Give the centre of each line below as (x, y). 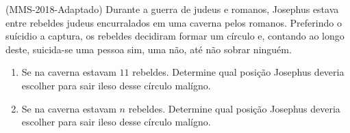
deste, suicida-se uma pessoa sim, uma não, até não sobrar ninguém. (149, 49)
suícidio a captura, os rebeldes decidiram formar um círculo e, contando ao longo (175, 36)
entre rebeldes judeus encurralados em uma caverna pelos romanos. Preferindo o (174, 22)
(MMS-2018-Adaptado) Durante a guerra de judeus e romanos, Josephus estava (172, 9)
